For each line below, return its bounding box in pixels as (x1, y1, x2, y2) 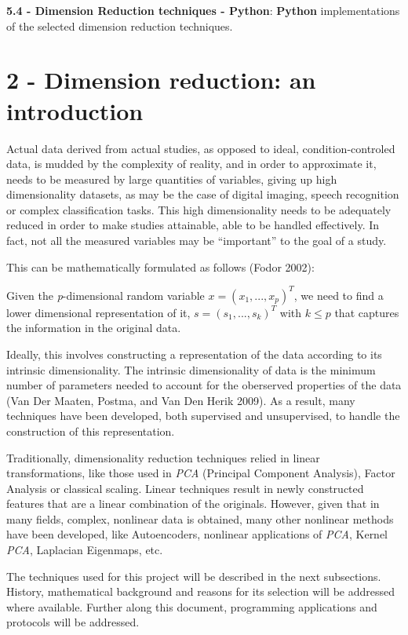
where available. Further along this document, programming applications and (6, 598, 377, 615)
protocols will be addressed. (6, 614, 140, 630)
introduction (6, 94, 144, 126)
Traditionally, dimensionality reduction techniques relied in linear (6, 449, 320, 465)
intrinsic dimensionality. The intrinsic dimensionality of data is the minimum (6, 361, 376, 378)
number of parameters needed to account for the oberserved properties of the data (6, 377, 402, 393)
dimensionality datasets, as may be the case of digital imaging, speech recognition (6, 186, 399, 203)
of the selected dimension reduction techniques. (6, 17, 233, 34)
